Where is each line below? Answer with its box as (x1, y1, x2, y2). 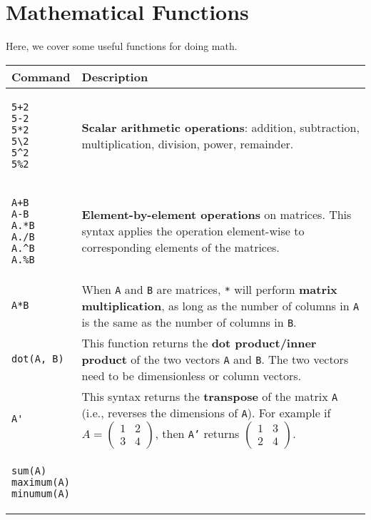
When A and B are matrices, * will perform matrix (81, 280, 337, 297)
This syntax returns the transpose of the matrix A (81, 387, 338, 404)
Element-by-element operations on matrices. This (81, 206, 352, 223)
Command (11, 68, 71, 85)
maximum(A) (11, 476, 70, 488)
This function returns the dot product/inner (81, 334, 317, 351)
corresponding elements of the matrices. (81, 239, 280, 256)
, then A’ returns (155, 424, 240, 442)
